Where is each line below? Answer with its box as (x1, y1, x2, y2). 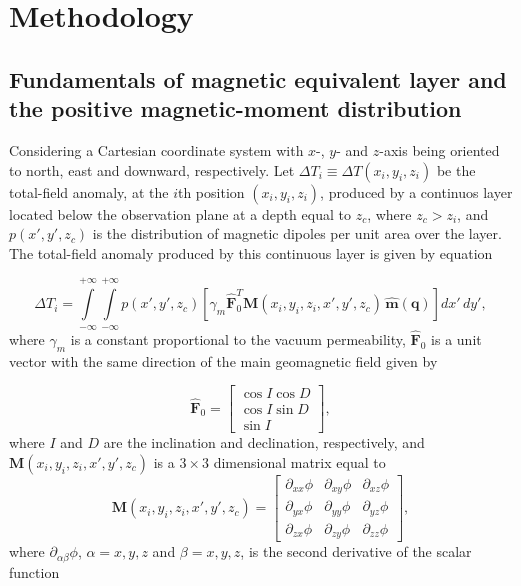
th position (177, 181, 245, 202)
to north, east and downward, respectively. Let (9, 159, 295, 180)
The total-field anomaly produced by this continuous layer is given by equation (9, 242, 493, 263)
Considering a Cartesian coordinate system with (9, 139, 304, 160)
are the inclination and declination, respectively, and (103, 432, 425, 453)
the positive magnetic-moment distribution (9, 93, 462, 124)
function (9, 561, 60, 582)
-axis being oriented (379, 139, 500, 160)
